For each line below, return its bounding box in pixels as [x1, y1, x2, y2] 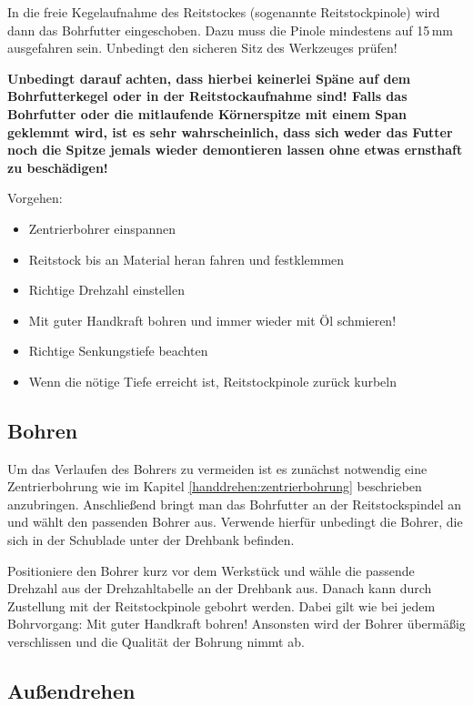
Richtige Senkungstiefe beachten [28, 341, 208, 360]
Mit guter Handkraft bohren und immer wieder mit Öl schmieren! [28, 310, 397, 329]
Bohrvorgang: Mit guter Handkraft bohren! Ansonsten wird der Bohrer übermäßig [7, 614, 466, 633]
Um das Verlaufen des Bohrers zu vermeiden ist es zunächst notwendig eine [7, 459, 428, 478]
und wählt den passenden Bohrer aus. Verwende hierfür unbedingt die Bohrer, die [7, 512, 463, 531]
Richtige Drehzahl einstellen [28, 280, 186, 299]
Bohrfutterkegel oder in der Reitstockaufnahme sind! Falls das [7, 86, 408, 106]
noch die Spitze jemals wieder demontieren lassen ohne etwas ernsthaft [7, 140, 463, 159]
